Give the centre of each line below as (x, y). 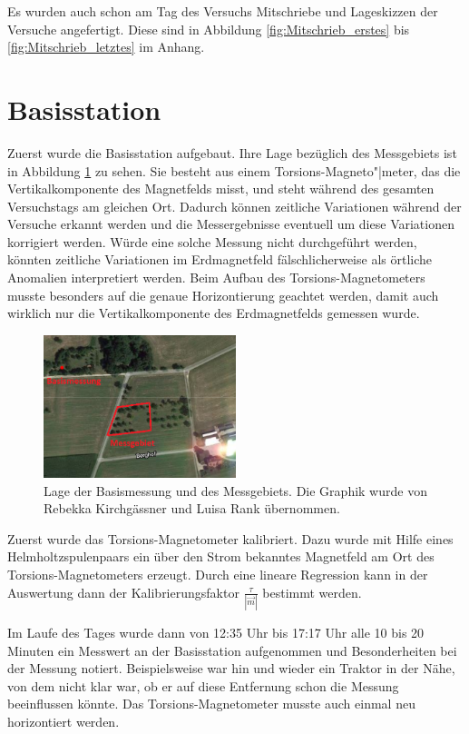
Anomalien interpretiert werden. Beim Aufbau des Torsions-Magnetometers (216, 278)
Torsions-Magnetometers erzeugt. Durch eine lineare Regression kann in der (218, 575)
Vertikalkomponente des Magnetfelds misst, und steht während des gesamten (221, 188)
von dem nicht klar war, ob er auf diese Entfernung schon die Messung (203, 685)
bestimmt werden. (312, 592)
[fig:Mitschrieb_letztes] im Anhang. (106, 47)
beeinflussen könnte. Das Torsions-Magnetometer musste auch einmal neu (211, 704)
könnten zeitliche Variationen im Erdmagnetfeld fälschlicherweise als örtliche (220, 259)
